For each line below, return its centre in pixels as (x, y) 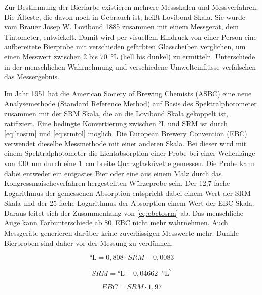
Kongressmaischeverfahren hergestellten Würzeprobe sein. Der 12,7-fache (117, 183)
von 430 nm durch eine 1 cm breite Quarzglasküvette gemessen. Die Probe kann (130, 163)
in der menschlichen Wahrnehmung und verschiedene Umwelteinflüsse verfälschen (130, 66)
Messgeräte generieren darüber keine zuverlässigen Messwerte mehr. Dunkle (121, 233)
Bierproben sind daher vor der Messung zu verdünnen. (89, 242)
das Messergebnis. (32, 76)
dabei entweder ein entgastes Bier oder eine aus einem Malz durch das (113, 173)
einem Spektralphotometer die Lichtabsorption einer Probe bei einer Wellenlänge (130, 153)
